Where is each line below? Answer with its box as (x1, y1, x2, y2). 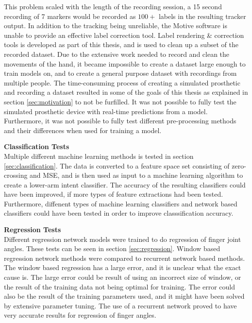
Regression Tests (4, 224, 61, 235)
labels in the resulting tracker (158, 11, 246, 21)
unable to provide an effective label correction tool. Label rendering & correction (4, 30, 244, 40)
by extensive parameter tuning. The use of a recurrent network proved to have (4, 300, 237, 310)
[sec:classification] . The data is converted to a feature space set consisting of (4, 160, 230, 170)
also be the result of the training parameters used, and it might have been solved (4, 291, 245, 301)
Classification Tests (4, 141, 69, 152)
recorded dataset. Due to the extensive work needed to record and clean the (4, 49, 230, 59)
